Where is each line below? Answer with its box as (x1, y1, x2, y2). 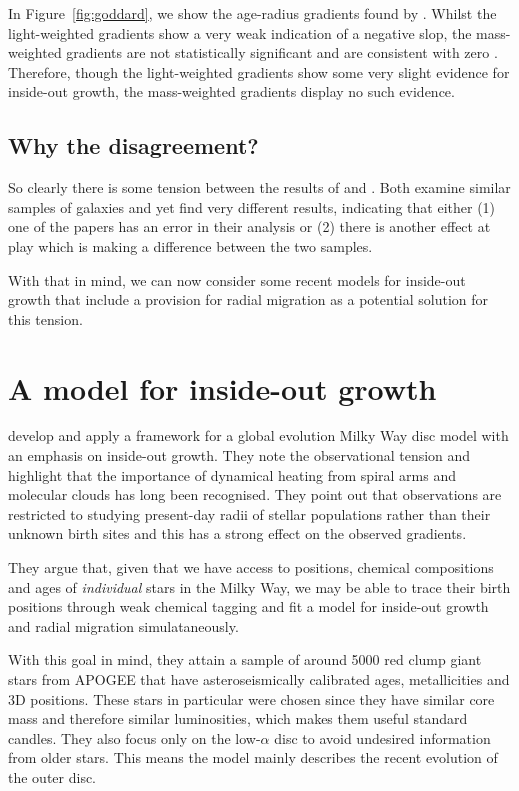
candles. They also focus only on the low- (8, 727, 261, 748)
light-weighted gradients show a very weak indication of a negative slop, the (8, 22, 472, 43)
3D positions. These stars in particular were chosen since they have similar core (8, 688, 495, 709)
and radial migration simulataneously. (8, 615, 239, 636)
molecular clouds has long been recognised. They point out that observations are (8, 484, 502, 505)
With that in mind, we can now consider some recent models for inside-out (8, 269, 466, 290)
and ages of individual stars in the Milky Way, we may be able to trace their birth (8, 576, 511, 597)
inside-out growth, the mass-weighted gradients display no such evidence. (8, 81, 455, 102)
